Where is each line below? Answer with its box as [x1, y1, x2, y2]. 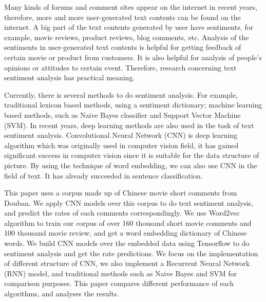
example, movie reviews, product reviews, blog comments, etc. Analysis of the [4, 31, 249, 42]
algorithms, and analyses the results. [4, 288, 119, 299]
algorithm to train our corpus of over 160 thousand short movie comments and [4, 217, 252, 228]
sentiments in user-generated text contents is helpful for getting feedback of [4, 42, 241, 52]
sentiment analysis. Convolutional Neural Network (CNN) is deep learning [4, 130, 238, 140]
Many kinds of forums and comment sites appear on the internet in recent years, [4, 2, 257, 12]
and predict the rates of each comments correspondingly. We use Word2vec [4, 207, 240, 218]
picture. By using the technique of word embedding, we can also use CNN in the [4, 159, 257, 170]
